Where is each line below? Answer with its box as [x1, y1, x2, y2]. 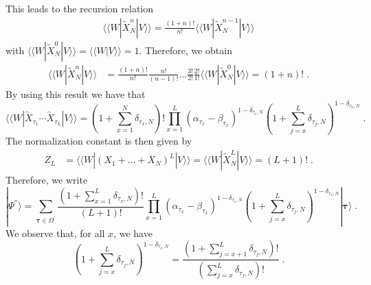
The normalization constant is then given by [5, 134, 192, 148]
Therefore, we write [5, 173, 88, 187]
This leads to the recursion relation [5, 1, 154, 15]
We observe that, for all [5, 225, 105, 240]
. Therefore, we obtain [139, 42, 232, 57]
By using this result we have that [5, 86, 146, 101]
